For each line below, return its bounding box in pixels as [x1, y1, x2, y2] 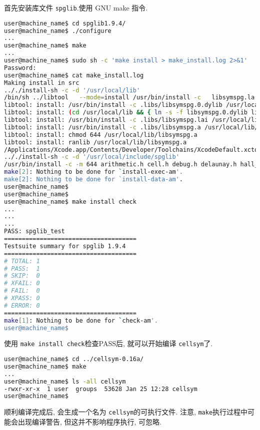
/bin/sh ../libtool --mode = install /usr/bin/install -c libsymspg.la [4, 94, 255, 101]
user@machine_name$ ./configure [4, 27, 111, 34]
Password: [4, 64, 36, 71]
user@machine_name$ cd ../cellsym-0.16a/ [4, 356, 144, 363]
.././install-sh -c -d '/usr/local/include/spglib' [4, 153, 179, 161]
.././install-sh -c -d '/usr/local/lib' [4, 86, 140, 94]
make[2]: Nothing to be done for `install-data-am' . [4, 176, 183, 183]
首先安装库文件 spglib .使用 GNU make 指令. [4, 2, 148, 12]
